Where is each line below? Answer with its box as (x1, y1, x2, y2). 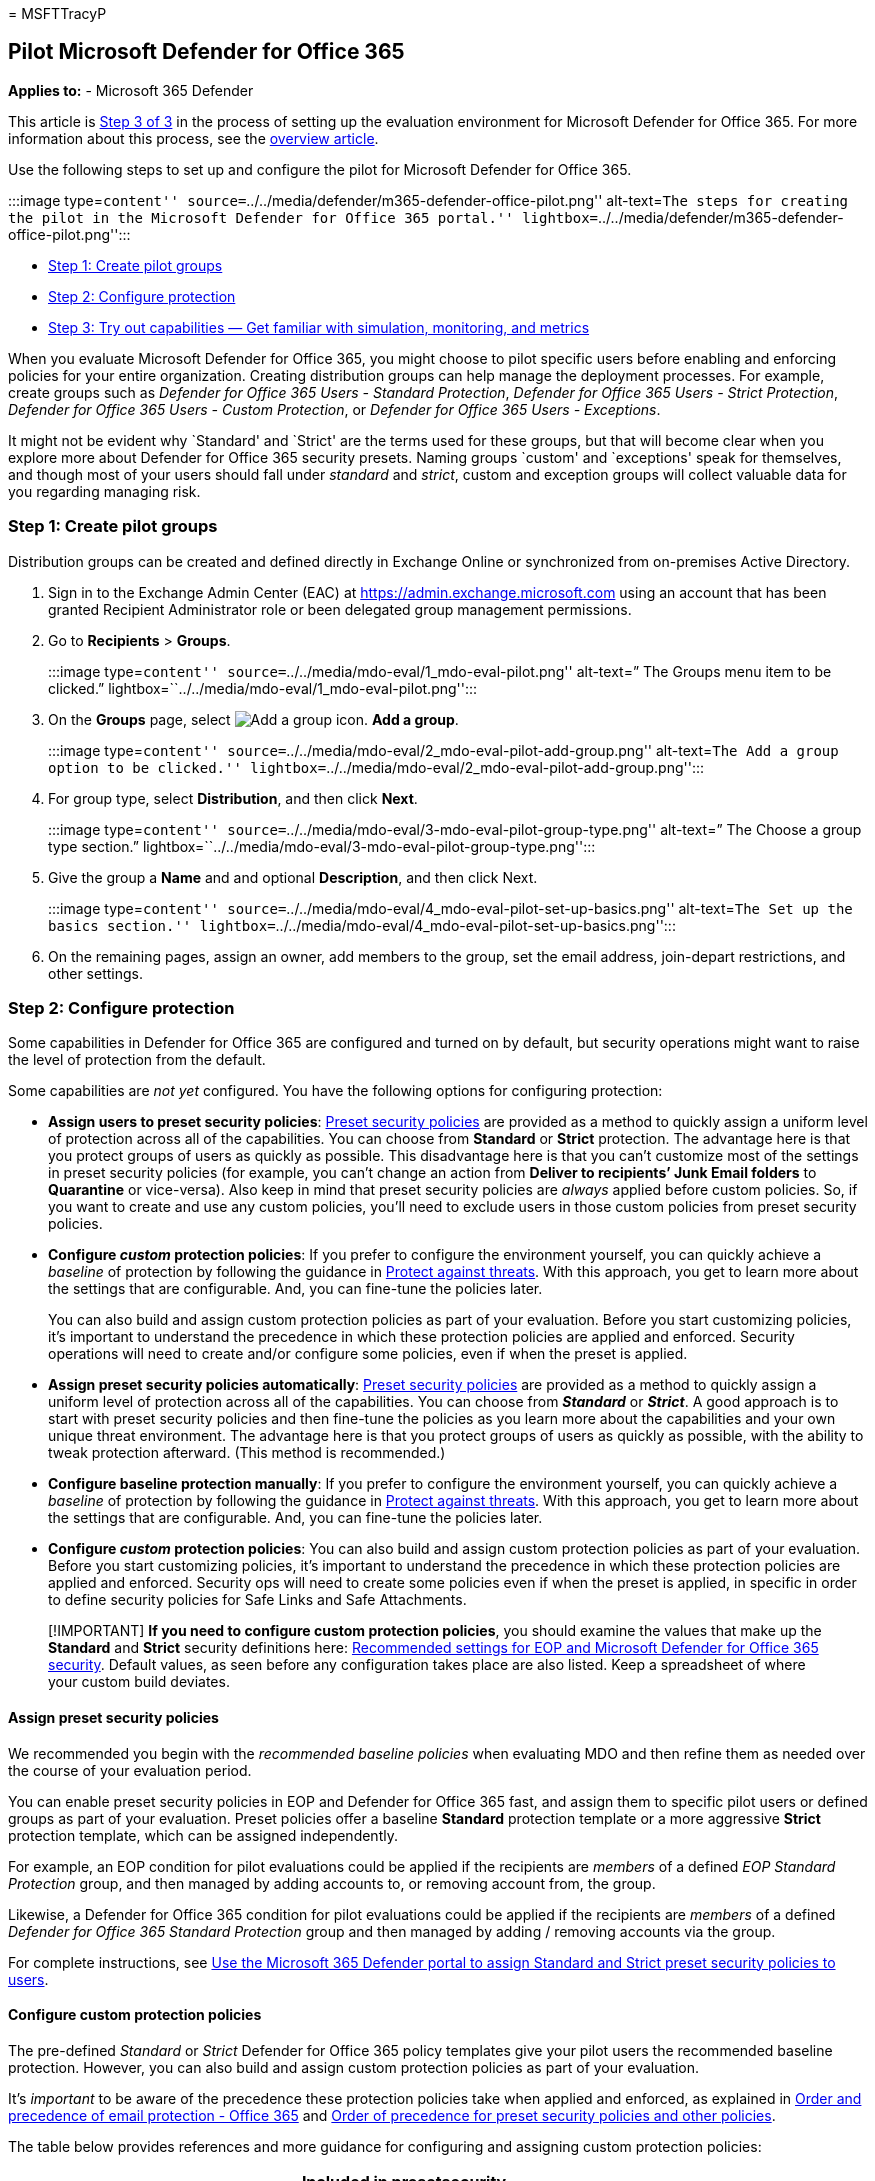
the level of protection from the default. (8, 1051, 266, 1069)
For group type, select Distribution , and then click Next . (48, 789, 418, 807)
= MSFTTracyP (8, 5, 107, 22)
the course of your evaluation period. (8, 1761, 252, 1779)
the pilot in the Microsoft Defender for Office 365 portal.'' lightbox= (8, 209, 599, 226)
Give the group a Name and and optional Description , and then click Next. (48, 868, 538, 886)
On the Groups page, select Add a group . (48, 710, 459, 728)
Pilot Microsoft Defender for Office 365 (8, 39, 405, 65)
